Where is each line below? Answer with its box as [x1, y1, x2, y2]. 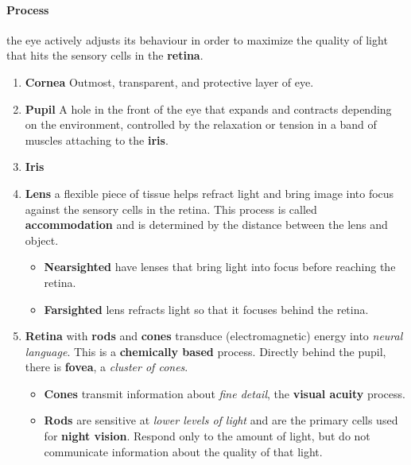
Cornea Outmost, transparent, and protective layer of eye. [25, 73, 314, 90]
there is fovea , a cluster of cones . [25, 358, 188, 375]
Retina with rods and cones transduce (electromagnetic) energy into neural [25, 327, 403, 344]
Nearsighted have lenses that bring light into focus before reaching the [44, 258, 396, 275]
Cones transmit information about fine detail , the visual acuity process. [44, 385, 405, 401]
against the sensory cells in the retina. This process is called [25, 200, 317, 217]
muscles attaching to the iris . [25, 131, 169, 148]
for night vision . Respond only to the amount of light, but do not [44, 428, 370, 444]
